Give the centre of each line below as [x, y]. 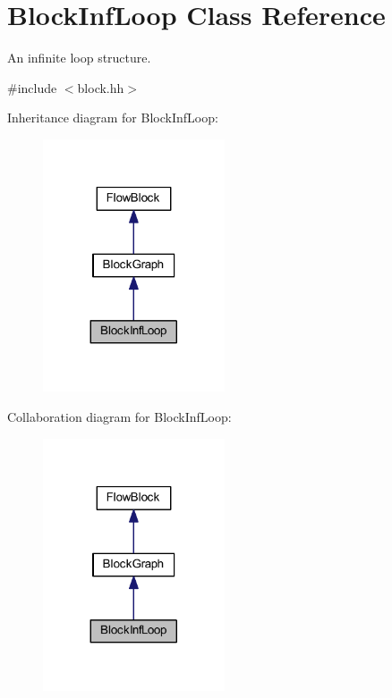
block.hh [101, 87]
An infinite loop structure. [79, 58]
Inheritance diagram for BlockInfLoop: [113, 118]
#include [32, 87]
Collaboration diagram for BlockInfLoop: [119, 417]
